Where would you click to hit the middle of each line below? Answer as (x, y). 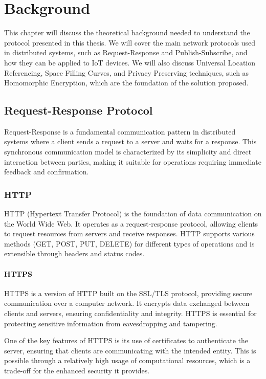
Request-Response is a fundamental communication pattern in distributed (120, 131)
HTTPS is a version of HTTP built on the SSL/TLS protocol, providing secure (128, 293)
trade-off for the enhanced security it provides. (77, 370)
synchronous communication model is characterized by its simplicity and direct (128, 152)
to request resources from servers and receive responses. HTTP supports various (129, 233)
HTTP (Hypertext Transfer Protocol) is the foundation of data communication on (133, 214)
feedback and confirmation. (47, 172)
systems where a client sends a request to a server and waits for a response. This (130, 141)
